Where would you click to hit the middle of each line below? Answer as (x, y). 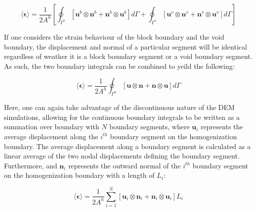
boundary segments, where (149, 127)
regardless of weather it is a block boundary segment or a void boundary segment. (128, 56)
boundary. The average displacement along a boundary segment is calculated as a (127, 146)
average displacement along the (51, 136)
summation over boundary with (52, 127)
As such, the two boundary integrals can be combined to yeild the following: (119, 66)
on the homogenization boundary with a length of (79, 175)
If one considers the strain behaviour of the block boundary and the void (114, 37)
